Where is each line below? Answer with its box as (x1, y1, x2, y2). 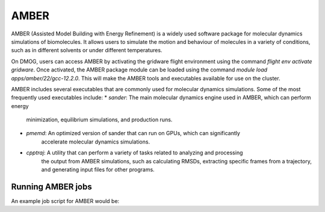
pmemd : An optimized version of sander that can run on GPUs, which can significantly (26, 130, 241, 137)
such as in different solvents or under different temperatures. (11, 47, 162, 54)
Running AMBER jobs (11, 181, 93, 192)
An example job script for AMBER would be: (11, 197, 120, 204)
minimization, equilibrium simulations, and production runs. (26, 116, 173, 123)
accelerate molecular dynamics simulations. (41, 138, 150, 145)
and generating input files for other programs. (41, 166, 155, 174)
